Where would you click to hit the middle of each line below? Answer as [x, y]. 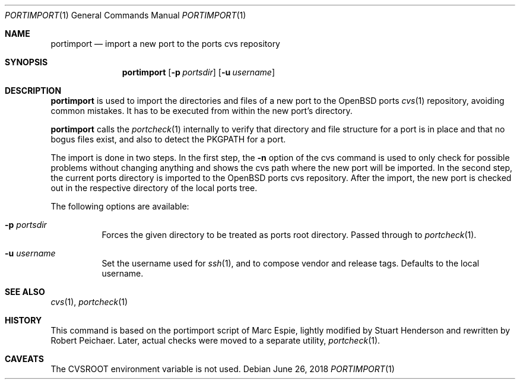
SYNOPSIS [26, 62]
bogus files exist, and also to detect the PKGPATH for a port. [168, 139]
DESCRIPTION [33, 91]
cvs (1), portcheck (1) [89, 302]
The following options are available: [120, 206]
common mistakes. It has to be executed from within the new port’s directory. [202, 111]
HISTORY [23, 320]
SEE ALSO [25, 292]
